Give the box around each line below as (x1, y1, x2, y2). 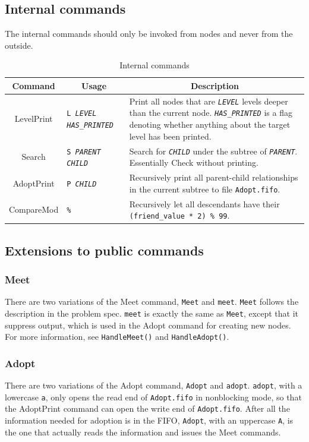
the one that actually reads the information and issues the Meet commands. (5, 425, 281, 438)
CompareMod (9, 203, 59, 216)
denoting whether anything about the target (129, 118, 291, 131)
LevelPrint (14, 112, 53, 125)
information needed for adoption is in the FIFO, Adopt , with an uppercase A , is (5, 414, 294, 427)
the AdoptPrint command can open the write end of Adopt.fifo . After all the (5, 402, 290, 415)
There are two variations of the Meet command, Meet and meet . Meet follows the (5, 295, 299, 308)
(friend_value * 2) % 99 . (129, 209, 230, 222)
